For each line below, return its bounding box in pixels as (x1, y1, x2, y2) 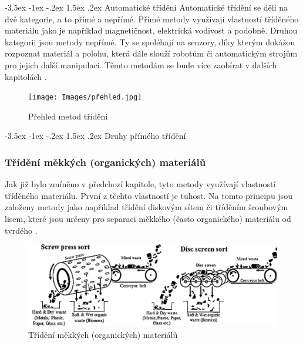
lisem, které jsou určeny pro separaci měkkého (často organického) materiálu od (5, 213, 291, 224)
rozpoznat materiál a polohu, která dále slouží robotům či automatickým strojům (5, 47, 298, 59)
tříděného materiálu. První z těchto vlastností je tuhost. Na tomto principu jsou (5, 189, 292, 201)
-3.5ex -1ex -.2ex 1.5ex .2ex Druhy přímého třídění (5, 130, 186, 142)
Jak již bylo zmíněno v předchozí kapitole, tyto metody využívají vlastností (5, 178, 276, 190)
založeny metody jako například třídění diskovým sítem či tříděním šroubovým (5, 201, 288, 213)
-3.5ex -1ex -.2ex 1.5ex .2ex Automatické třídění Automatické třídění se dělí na (5, 1, 288, 13)
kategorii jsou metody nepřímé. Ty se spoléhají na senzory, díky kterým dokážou (5, 35, 295, 48)
